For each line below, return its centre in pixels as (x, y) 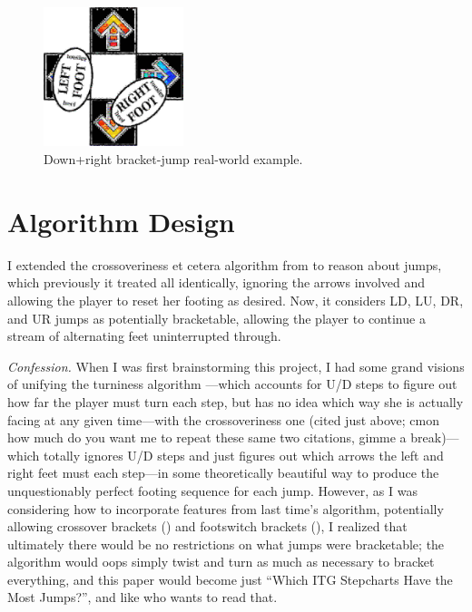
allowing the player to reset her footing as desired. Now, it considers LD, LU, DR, (236, 300)
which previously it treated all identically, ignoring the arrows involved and (216, 282)
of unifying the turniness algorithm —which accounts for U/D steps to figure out (232, 384)
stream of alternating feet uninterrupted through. (144, 336)
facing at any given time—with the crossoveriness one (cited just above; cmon (224, 419)
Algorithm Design (121, 221)
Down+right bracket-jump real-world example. (173, 159)
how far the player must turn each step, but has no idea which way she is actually (236, 401)
